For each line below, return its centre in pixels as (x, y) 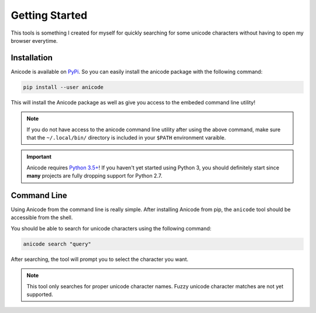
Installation (32, 58)
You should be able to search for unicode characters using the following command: (111, 228)
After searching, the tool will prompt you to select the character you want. (99, 259)
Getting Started (49, 15)
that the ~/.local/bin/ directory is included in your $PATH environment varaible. (126, 137)
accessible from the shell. (42, 217)
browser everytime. (34, 40)
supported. (40, 294)
